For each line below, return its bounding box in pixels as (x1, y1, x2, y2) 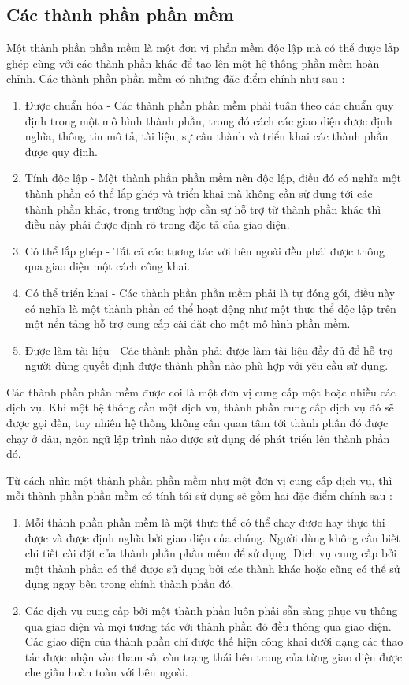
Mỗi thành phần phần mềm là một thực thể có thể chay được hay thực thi (24, 514, 385, 531)
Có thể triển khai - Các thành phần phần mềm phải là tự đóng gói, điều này (24, 284, 396, 300)
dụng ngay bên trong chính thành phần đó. (24, 575, 234, 592)
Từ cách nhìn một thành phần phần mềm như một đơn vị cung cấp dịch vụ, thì (6, 471, 392, 488)
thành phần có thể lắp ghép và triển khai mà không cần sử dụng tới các (24, 184, 373, 201)
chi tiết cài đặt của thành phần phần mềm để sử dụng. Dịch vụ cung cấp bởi (24, 545, 397, 561)
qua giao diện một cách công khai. (24, 258, 191, 274)
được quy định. (24, 143, 99, 159)
